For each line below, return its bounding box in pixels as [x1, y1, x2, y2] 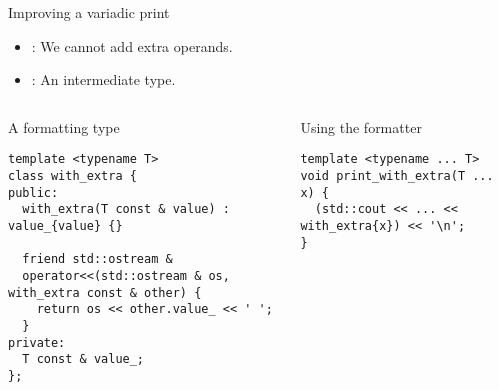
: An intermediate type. [31, 69, 176, 90]
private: [8, 335, 66, 350]
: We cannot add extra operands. [31, 35, 233, 56]
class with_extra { [8, 169, 137, 184]
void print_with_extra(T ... [300, 169, 494, 184]
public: [8, 185, 59, 200]
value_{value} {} [8, 219, 123, 233]
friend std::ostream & [22, 252, 173, 267]
